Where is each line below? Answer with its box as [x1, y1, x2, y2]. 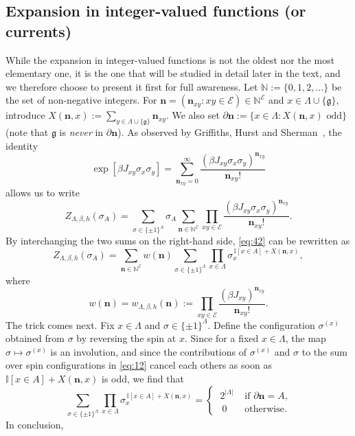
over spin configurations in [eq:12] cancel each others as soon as [5, 358, 272, 372]
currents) [5, 20, 72, 41]
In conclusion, [5, 417, 64, 432]
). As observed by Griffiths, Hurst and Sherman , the [117, 125, 342, 139]
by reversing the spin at [76, 331, 176, 345]
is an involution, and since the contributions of [50, 344, 247, 358]
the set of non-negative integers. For [5, 93, 157, 107]
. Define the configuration [207, 317, 315, 332]
